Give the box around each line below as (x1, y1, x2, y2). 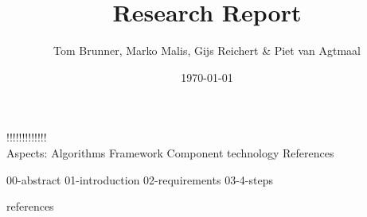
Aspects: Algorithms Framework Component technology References (6, 144, 334, 161)
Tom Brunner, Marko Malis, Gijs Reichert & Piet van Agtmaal (53, 42, 361, 59)
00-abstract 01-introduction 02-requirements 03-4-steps (6, 171, 273, 188)
